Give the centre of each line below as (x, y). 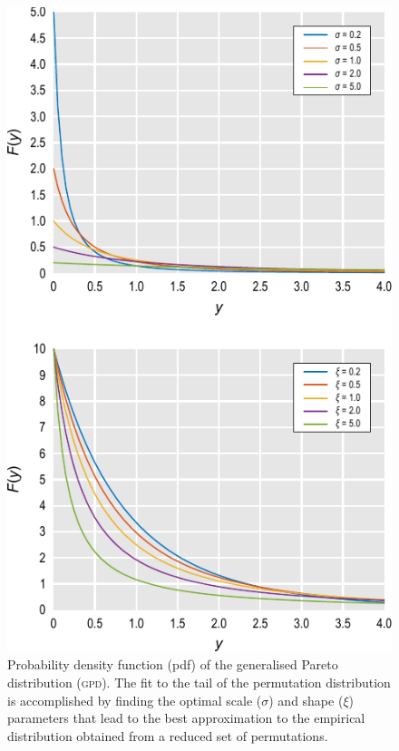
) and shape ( (306, 700)
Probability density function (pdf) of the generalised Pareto (173, 664)
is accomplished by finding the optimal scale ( (135, 700)
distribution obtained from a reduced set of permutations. (168, 735)
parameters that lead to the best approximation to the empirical (186, 718)
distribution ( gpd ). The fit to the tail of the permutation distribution (199, 682)
